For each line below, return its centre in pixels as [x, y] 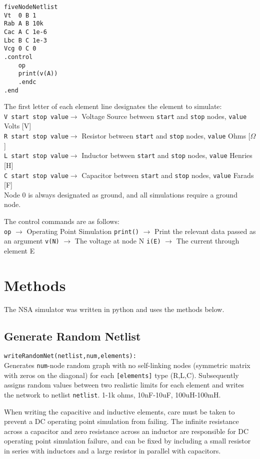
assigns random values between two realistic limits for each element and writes [124, 385]
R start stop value [36, 137]
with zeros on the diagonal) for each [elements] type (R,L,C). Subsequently [121, 375]
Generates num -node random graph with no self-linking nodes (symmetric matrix [127, 365]
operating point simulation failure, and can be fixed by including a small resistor [127, 441]
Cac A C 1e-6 [25, 32]
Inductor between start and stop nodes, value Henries [167, 155]
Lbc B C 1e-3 [25, 40]
